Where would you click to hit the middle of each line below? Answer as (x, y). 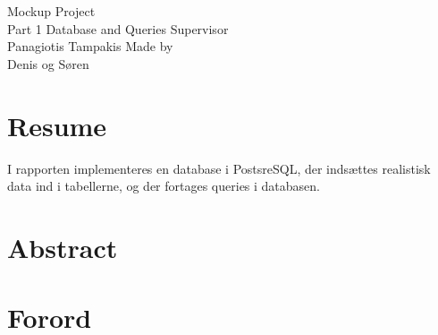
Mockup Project (51, 11)
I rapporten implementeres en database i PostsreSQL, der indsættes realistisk (219, 168)
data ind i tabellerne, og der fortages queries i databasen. (164, 186)
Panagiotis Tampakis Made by (90, 46)
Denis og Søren (48, 63)
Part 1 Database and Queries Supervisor (118, 28)
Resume (57, 125)
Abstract (63, 247)
